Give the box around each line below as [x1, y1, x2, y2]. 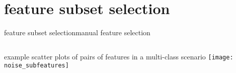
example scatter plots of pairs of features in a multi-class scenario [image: [4, 51, 233, 61]
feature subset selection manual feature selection [4, 27, 150, 38]
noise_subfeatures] [4, 62, 69, 69]
